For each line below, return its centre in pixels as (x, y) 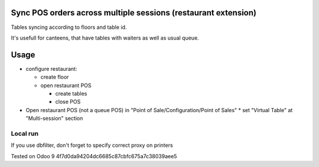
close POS (68, 102)
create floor (55, 77)
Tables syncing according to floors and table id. (69, 27)
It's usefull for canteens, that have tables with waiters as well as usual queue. (105, 38)
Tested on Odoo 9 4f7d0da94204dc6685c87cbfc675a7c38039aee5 (94, 156)
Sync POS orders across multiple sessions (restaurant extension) (134, 13)
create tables (71, 93)
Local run (25, 133)
